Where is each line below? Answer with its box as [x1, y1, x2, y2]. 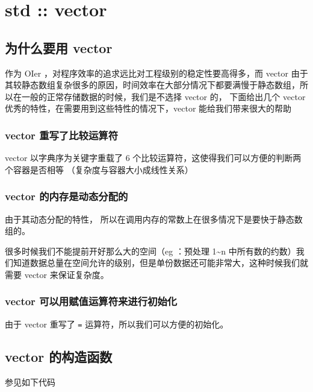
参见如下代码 [5, 375, 55, 388]
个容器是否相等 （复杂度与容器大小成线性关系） [5, 163, 193, 175]
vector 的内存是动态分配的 [5, 189, 128, 204]
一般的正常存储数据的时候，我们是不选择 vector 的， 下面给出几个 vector [21, 90, 306, 103]
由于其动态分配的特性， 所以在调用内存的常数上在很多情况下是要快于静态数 [5, 212, 303, 225]
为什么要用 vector [5, 38, 113, 57]
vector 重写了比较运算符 [5, 127, 119, 142]
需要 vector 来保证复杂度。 [5, 268, 109, 280]
